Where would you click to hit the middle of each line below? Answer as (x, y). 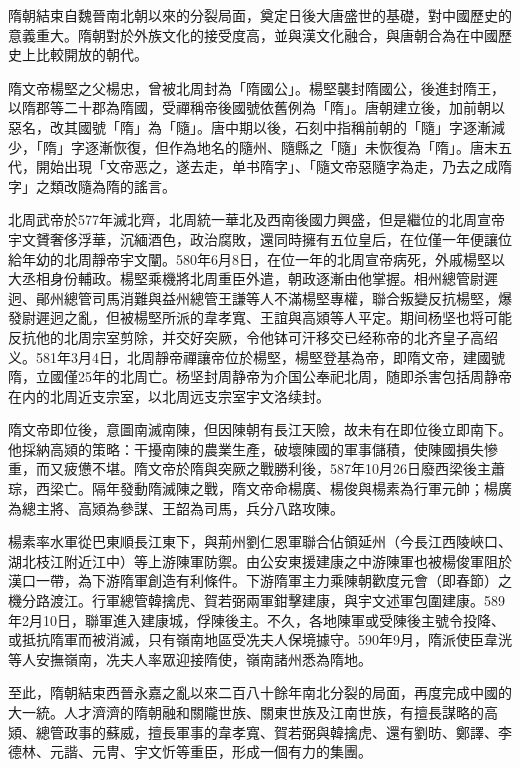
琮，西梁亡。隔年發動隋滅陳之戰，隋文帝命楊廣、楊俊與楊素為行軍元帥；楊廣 (260, 488)
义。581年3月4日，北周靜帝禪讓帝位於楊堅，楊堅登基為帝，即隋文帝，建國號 (256, 356)
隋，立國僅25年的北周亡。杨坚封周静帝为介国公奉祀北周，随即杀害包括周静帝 (260, 376)
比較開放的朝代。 (91, 54)
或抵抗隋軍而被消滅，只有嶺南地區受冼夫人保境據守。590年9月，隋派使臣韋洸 (260, 639)
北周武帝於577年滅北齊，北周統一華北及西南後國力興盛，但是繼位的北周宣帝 (256, 219)
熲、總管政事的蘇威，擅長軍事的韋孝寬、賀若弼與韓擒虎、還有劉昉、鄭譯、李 (260, 731)
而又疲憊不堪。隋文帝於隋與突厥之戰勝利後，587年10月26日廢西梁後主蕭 (270, 468)
